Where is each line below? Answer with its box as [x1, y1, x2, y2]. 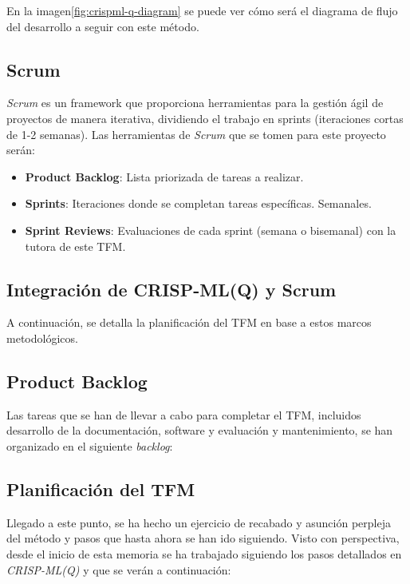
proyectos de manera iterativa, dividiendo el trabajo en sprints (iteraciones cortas [6, 109, 404, 126]
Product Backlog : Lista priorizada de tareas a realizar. [25, 168, 304, 185]
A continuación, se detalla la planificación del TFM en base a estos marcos [6, 314, 372, 331]
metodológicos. [6, 329, 78, 346]
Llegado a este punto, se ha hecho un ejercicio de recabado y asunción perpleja [6, 514, 391, 530]
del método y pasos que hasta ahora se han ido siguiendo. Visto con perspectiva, [6, 530, 400, 546]
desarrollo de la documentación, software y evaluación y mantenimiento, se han [6, 422, 393, 439]
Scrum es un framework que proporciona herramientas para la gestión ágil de [6, 94, 384, 111]
